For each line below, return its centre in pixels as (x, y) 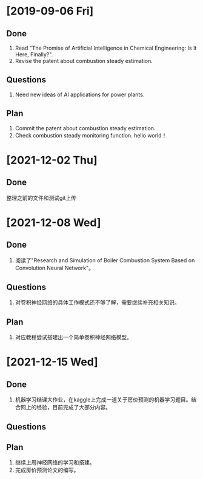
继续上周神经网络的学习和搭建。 (55, 463)
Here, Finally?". (34, 55)
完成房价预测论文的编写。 (47, 470)
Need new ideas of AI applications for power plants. (80, 94)
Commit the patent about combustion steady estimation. (85, 128)
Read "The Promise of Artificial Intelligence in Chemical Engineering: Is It (106, 48)
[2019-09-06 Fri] (50, 11)
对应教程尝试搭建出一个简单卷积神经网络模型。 (73, 337)
